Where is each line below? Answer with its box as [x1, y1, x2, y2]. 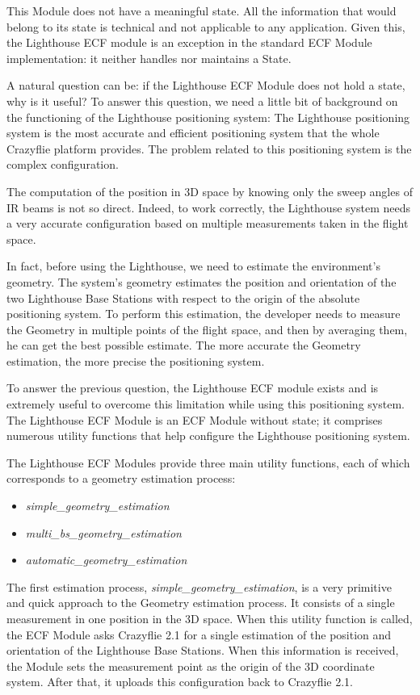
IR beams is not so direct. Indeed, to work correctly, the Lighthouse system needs [6, 199, 410, 216]
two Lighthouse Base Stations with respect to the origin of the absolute [6, 289, 360, 306]
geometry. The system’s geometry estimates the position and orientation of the [6, 273, 397, 290]
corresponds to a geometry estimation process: [6, 470, 236, 487]
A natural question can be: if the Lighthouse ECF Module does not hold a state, [6, 77, 405, 94]
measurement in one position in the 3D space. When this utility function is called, [6, 610, 413, 626]
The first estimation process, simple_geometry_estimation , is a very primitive [6, 578, 392, 595]
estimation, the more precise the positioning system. [6, 352, 265, 369]
